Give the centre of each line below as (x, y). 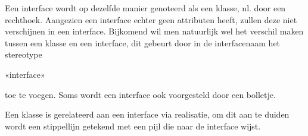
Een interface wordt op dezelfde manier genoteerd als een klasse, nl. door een (145, 8)
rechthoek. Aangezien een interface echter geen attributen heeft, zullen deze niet (151, 19)
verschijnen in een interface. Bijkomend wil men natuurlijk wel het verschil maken (154, 31)
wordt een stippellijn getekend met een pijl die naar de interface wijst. (133, 126)
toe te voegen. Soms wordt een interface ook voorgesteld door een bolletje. (140, 94)
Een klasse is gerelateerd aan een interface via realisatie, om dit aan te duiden (147, 114)
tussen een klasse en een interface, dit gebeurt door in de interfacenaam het (143, 42)
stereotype (24, 54)
